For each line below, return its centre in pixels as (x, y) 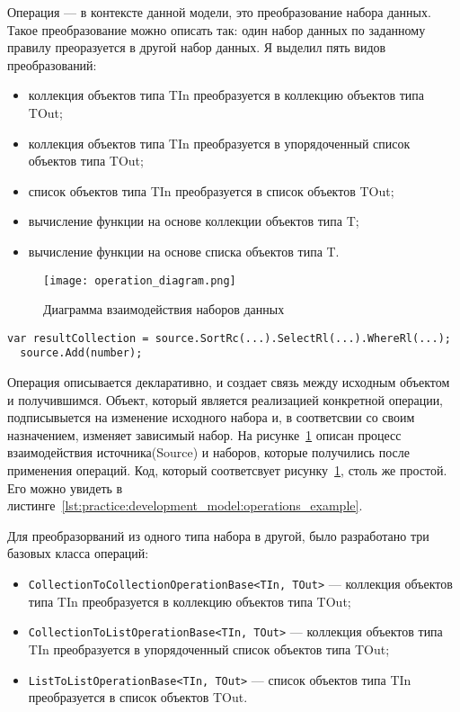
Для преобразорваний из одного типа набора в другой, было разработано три (218, 535)
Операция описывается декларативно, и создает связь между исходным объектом (229, 382)
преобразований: (52, 64)
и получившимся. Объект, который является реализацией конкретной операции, (226, 399)
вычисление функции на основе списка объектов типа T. (184, 251)
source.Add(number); (81, 353)
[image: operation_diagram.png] (140, 280)
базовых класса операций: (78, 553)
